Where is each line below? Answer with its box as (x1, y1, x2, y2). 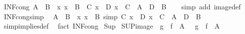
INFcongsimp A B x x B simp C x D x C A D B (3, 11, 201, 21)
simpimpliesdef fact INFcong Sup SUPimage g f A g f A (3, 21, 220, 31)
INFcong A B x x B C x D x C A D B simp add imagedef (3, 1, 241, 11)
